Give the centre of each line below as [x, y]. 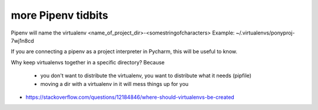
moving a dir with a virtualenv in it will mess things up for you [114, 84]
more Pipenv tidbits [59, 15]
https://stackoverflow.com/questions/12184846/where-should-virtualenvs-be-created [130, 97]
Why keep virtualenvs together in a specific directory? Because [88, 62]
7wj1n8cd [22, 40]
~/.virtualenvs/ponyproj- [265, 33]
